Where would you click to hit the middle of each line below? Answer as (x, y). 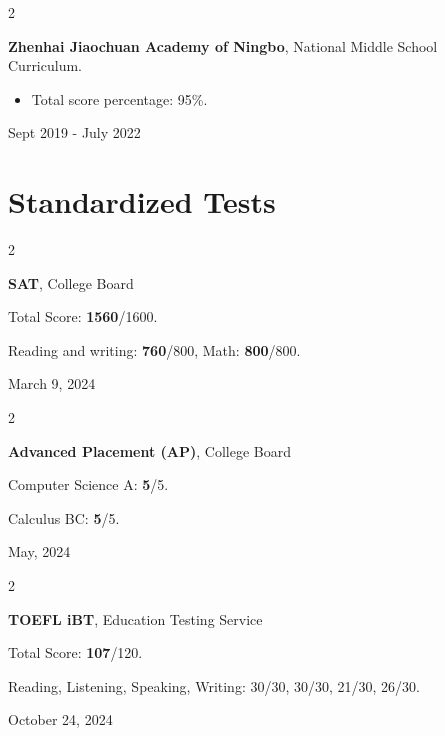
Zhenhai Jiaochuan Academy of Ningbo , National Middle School (223, 45)
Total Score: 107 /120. (75, 652)
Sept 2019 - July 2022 (74, 132)
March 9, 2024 (52, 383)
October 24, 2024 (60, 719)
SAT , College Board (71, 282)
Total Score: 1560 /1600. (83, 316)
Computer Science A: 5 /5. (88, 484)
